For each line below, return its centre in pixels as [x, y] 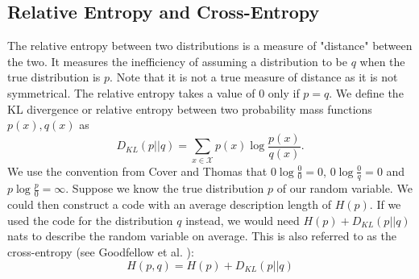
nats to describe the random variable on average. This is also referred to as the [202, 236]
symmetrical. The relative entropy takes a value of [131, 92]
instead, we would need [243, 220]
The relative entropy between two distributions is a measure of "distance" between [210, 46]
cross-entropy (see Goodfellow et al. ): [101, 252]
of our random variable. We [344, 188]
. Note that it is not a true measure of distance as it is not [254, 77]
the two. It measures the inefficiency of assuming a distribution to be [177, 61]
